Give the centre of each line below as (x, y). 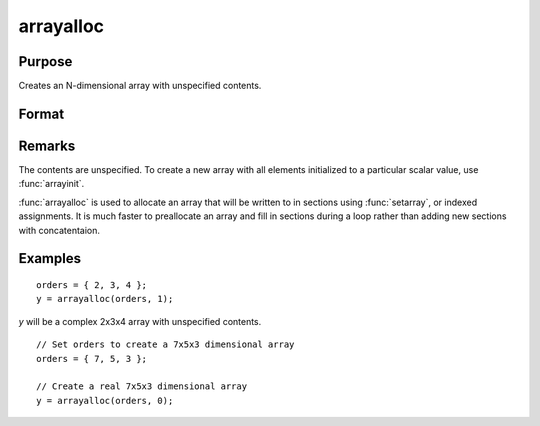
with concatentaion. (59, 230)
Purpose (45, 61)
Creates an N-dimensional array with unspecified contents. (140, 86)
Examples (50, 258)
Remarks (47, 145)
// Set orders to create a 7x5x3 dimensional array (165, 344)
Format (41, 113)
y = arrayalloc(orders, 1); (105, 299)
